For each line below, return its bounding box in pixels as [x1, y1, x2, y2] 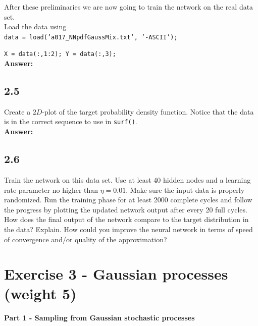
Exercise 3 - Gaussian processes [4, 263, 228, 284]
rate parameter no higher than [4, 184, 98, 195]
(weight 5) [4, 283, 77, 304]
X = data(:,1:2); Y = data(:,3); [4, 50, 116, 58]
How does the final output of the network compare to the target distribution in [4, 214, 249, 225]
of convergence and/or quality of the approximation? [4, 234, 167, 244]
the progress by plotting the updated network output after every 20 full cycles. [4, 204, 247, 214]
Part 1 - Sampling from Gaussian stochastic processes [4, 312, 195, 323]
